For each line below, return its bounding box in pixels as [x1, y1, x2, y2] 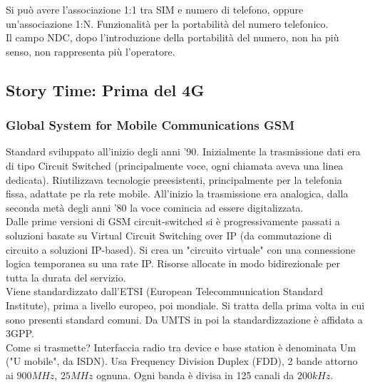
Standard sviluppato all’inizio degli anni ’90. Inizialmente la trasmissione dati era [6, 144, 361, 159]
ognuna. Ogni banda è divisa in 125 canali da [96, 367, 294, 382]
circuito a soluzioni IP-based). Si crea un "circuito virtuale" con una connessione [6, 242, 356, 257]
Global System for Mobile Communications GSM [6, 116, 295, 134]
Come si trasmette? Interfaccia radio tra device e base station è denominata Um [6, 339, 356, 354]
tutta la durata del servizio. [6, 269, 126, 284]
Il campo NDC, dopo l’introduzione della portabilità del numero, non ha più [6, 30, 339, 45]
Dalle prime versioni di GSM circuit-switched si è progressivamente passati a [6, 214, 340, 229]
